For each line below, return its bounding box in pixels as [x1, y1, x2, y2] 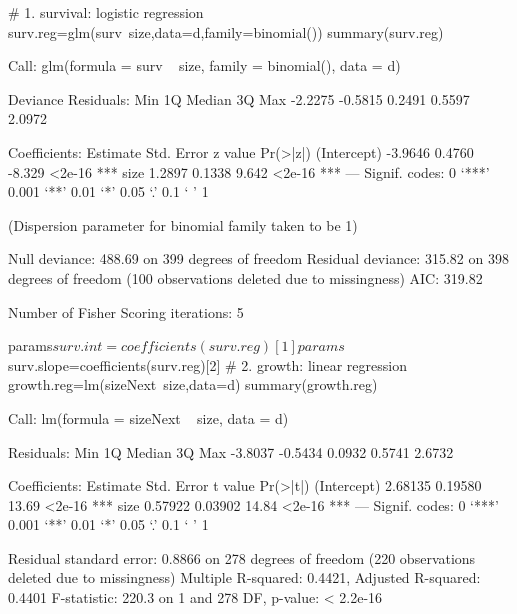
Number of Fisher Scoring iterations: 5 [8, 301, 244, 322]
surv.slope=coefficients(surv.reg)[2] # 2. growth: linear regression [8, 354, 407, 375]
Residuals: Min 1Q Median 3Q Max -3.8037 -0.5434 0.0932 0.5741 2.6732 [8, 441, 454, 462]
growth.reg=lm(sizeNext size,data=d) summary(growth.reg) [8, 374, 378, 395]
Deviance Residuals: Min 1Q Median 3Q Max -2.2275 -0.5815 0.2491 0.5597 [8, 88, 470, 109]
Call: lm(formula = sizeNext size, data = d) [8, 407, 289, 428]
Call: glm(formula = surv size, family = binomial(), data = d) [8, 55, 401, 76]
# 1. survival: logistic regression [8, 2, 204, 22]
